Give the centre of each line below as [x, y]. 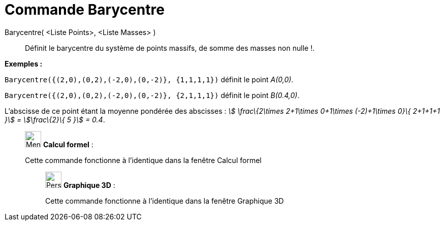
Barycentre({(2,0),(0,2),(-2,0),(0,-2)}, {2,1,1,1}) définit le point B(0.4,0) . [152, 95]
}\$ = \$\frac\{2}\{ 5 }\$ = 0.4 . [55, 119]
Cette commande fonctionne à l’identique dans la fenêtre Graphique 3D [165, 201]
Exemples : [24, 63]
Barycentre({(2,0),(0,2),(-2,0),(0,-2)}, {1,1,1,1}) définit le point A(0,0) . [149, 79]
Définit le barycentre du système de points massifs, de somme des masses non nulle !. [170, 48]
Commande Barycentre [85, 10]
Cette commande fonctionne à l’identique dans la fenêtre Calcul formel [143, 160]
